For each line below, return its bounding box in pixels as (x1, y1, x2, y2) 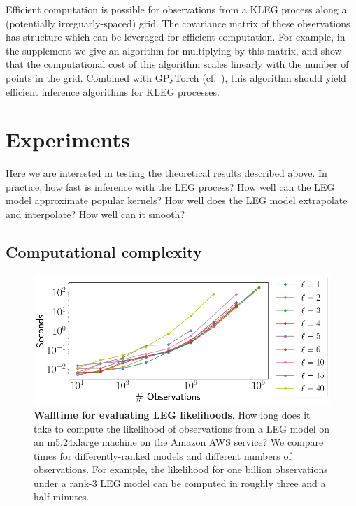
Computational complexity (6, 241, 202, 263)
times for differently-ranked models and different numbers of (34, 448, 292, 463)
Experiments (6, 125, 130, 154)
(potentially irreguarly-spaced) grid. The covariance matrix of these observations (6, 15, 350, 30)
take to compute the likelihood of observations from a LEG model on (34, 421, 330, 435)
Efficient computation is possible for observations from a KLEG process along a (6, 2, 347, 16)
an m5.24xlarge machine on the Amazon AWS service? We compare (34, 435, 324, 449)
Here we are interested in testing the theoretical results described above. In (6, 166, 327, 180)
